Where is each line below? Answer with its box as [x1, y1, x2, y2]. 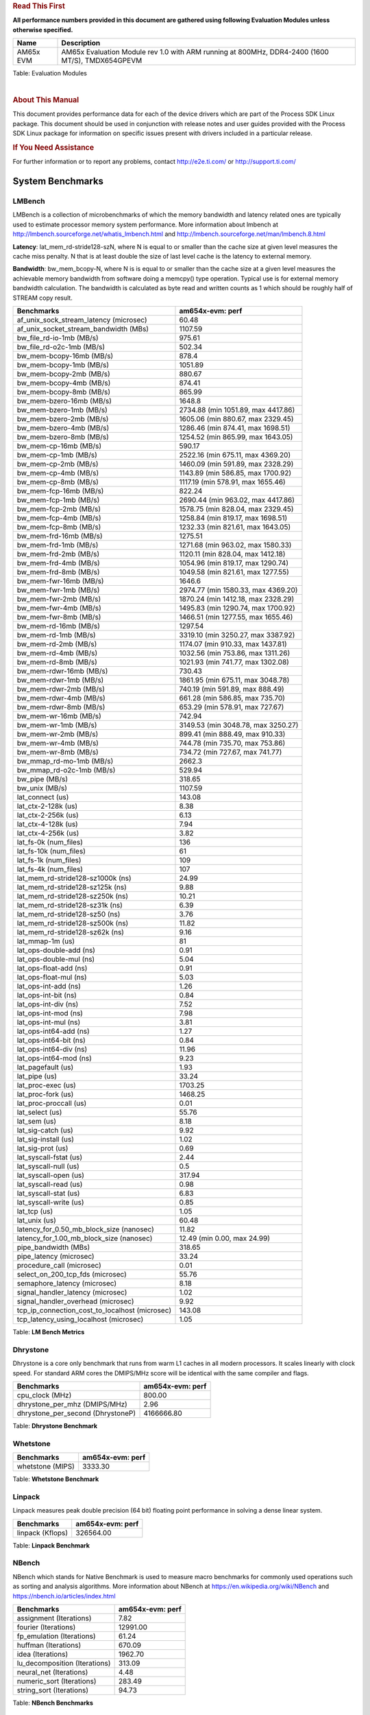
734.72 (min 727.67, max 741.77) [179, 747, 282, 757]
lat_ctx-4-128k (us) [16, 819, 78, 829]
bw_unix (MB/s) [16, 783, 68, 792]
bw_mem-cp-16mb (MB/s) [16, 441, 102, 451]
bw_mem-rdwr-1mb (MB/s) [16, 675, 104, 685]
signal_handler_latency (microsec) [16, 1287, 127, 1297]
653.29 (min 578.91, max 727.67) [179, 702, 284, 711]
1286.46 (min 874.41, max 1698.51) [179, 423, 291, 432]
